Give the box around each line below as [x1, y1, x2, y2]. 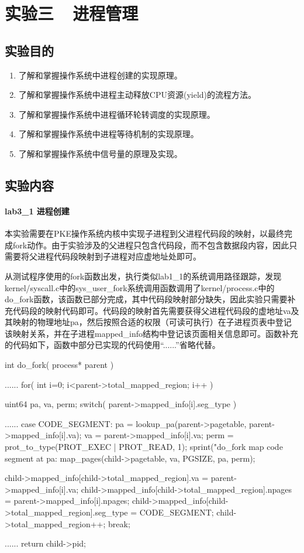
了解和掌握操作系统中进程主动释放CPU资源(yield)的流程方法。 [18, 88, 257, 101]
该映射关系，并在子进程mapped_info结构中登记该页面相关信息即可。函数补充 [5, 327, 299, 339]
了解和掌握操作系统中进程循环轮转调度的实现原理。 [18, 108, 215, 120]
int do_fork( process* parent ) [5, 359, 114, 371]
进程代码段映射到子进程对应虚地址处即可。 [37, 250, 201, 262]
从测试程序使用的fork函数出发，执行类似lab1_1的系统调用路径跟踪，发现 [5, 269, 282, 282]
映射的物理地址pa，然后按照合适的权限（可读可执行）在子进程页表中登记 [12, 316, 292, 328]
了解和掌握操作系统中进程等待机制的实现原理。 [18, 128, 199, 140]
